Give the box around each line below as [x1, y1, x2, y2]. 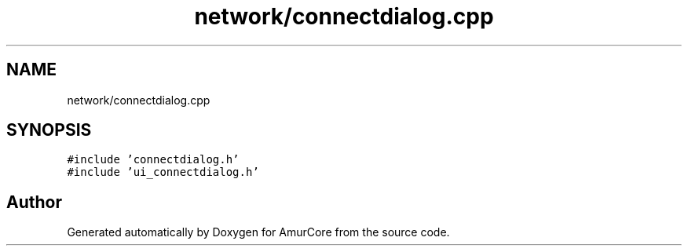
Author [6, 192, 62, 212]
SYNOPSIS [6, 120, 92, 141]
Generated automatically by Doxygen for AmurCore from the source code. [67, 225, 450, 239]
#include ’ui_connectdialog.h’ [67, 166, 259, 179]
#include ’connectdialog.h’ [67, 153, 240, 166]
